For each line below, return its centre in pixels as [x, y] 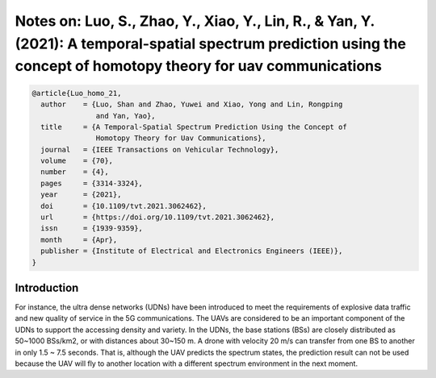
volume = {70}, [77, 161]
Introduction [47, 288]
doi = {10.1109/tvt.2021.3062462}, [124, 206]
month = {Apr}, [79, 239]
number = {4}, [75, 172]
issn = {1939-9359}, [92, 228]
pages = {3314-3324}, [92, 183]
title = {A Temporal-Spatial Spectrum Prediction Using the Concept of [194, 127]
